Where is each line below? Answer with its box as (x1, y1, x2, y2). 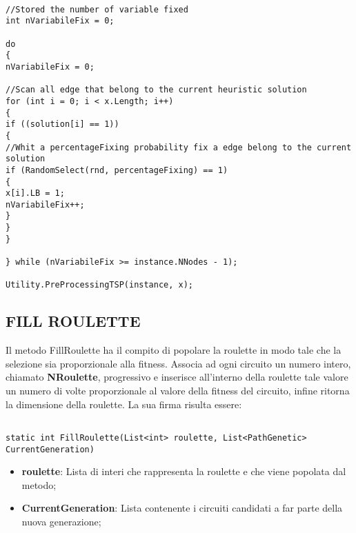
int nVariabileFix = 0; (6, 16, 115, 26)
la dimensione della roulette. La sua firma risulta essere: (6, 396, 242, 411)
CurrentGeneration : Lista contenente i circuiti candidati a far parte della (21, 501, 343, 515)
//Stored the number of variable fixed (6, 4, 188, 14)
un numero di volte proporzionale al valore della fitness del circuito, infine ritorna (6, 383, 350, 398)
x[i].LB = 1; (6, 188, 65, 199)
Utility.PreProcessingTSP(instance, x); (6, 280, 194, 290)
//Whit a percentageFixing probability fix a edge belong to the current (6, 142, 352, 152)
